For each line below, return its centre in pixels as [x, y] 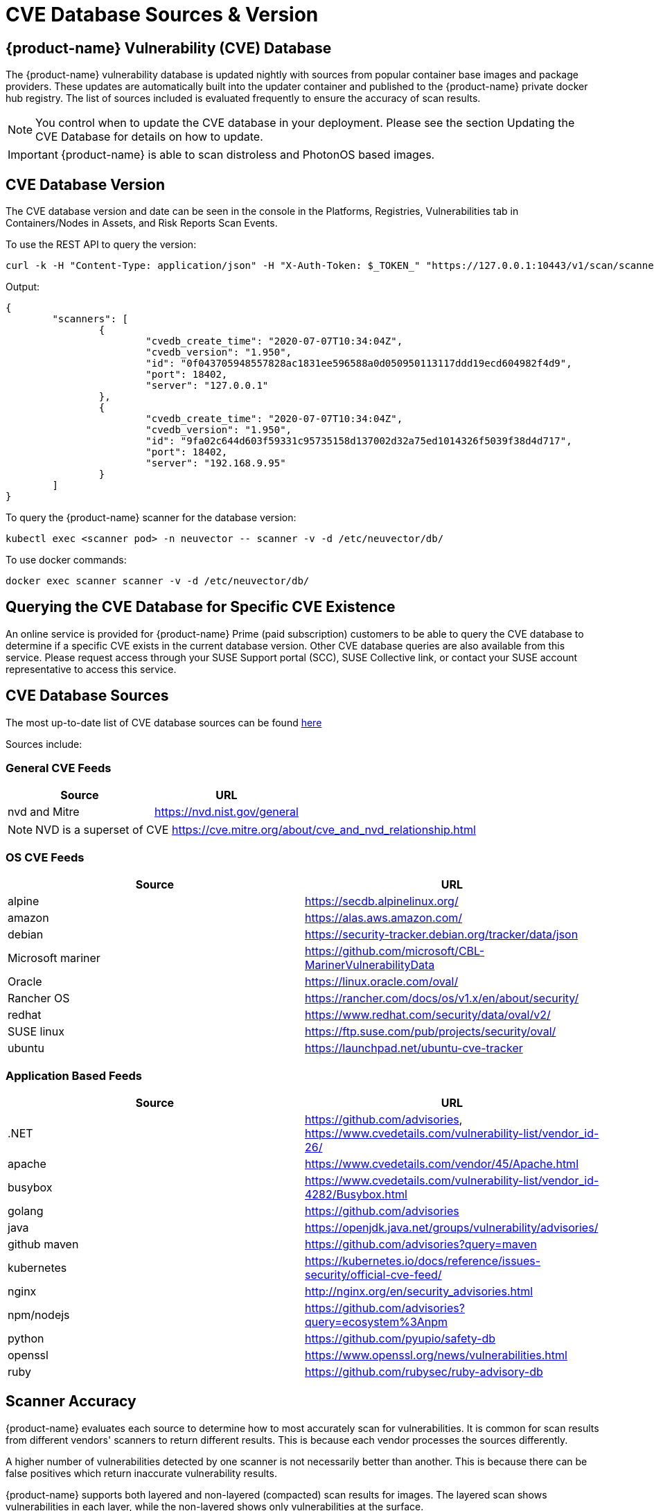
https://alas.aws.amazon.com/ [384, 918]
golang [26, 1211]
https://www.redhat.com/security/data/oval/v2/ [428, 1015]
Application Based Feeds [74, 1075]
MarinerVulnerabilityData [370, 965]
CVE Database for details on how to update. [149, 137]
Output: [23, 287]
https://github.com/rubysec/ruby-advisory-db [424, 1371]
